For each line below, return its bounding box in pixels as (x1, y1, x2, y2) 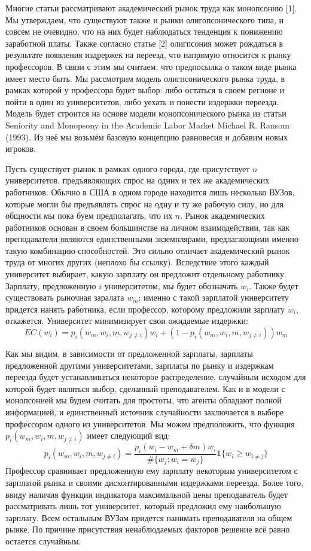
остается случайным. (5, 535, 81, 547)
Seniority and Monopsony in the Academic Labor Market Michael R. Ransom (5, 118, 289, 131)
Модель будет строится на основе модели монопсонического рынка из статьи (5, 107, 286, 120)
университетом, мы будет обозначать (104, 279, 238, 292)
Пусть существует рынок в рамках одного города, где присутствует (5, 162, 250, 175)
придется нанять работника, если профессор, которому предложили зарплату (5, 302, 285, 315)
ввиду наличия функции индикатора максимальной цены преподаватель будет (5, 488, 288, 500)
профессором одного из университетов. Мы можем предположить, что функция (5, 417, 295, 430)
